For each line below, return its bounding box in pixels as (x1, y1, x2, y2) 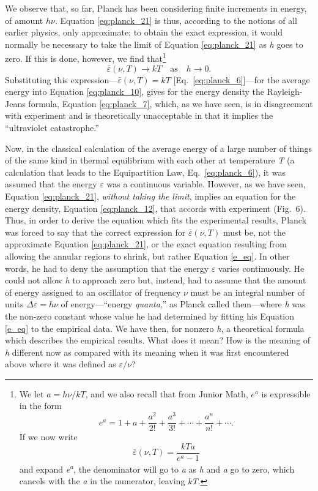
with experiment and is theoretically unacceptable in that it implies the (5, 109, 273, 122)
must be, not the (223, 225, 286, 238)
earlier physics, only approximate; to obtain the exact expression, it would (5, 26, 283, 39)
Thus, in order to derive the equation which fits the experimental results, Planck (5, 214, 307, 227)
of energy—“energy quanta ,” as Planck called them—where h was (61, 298, 306, 310)
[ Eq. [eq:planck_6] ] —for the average (173, 73, 310, 86)
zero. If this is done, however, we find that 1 (5, 50, 166, 65)
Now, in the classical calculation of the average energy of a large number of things (5, 141, 312, 154)
